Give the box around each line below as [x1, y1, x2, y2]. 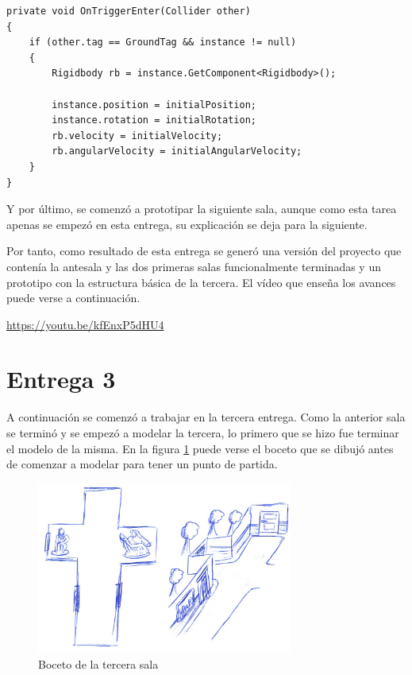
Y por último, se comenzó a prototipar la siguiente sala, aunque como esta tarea [6, 200, 397, 217]
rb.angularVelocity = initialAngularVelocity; [52, 145, 302, 157]
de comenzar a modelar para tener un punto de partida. [6, 456, 278, 472]
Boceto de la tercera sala [38, 655, 159, 672]
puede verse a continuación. [6, 289, 141, 306]
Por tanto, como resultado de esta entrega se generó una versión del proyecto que [6, 242, 402, 259]
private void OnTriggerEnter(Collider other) [6, 6, 251, 17]
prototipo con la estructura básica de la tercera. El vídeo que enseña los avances [6, 273, 396, 290]
